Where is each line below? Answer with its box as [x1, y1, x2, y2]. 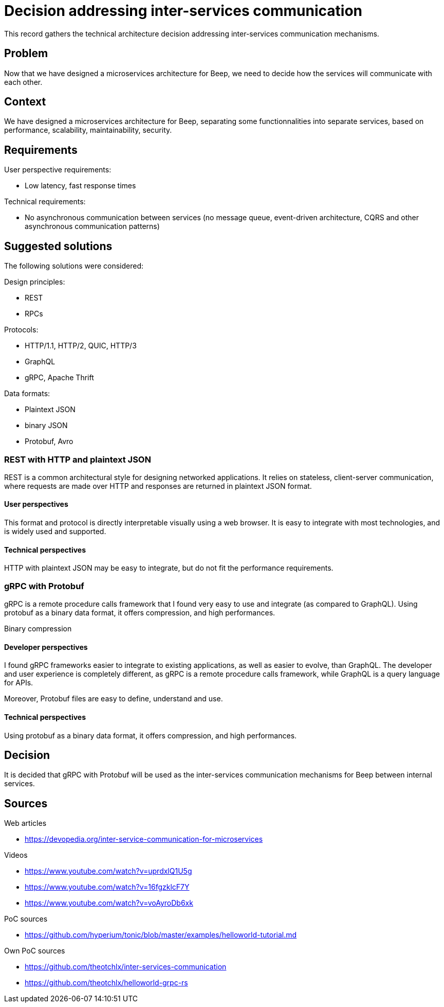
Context [4, 95, 46, 109]
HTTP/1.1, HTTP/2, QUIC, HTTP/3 [25, 341, 137, 350]
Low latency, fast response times [25, 181, 136, 190]
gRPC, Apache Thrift [25, 373, 94, 382]
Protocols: [4, 325, 39, 334]
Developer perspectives [4, 642, 88, 651]
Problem [4, 47, 48, 60]
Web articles [4, 819, 47, 828]
